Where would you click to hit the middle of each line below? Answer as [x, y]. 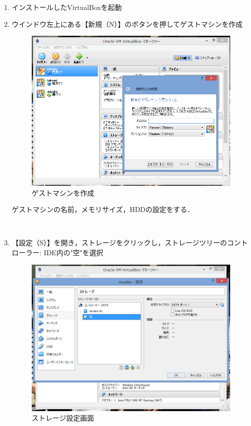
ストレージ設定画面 [63, 418]
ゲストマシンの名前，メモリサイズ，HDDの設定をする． [103, 209]
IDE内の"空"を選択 [74, 252]
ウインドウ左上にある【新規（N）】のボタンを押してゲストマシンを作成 [127, 24]
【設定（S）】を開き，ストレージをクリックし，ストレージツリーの [119, 243]
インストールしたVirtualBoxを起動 [67, 7]
